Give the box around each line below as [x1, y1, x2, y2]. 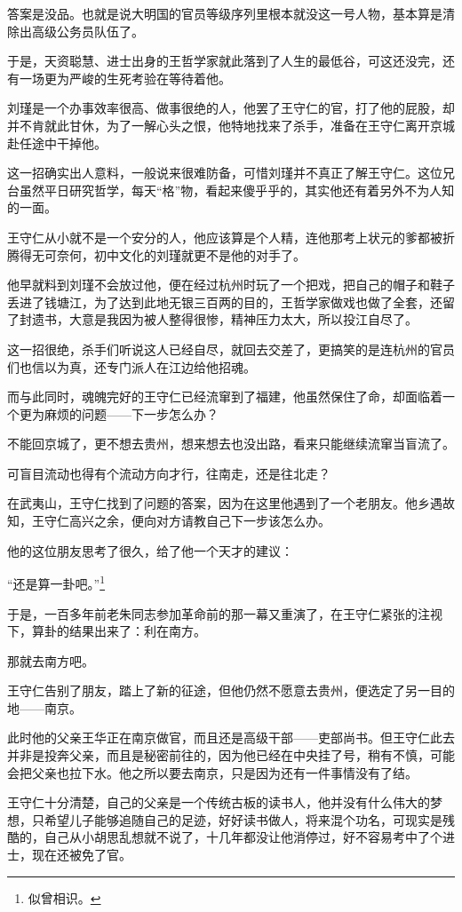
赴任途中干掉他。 [7, 133, 107, 152]
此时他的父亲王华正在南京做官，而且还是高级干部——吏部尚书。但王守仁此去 [7, 728, 455, 747]
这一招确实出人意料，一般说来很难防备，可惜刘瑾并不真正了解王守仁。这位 [7, 163, 442, 182]
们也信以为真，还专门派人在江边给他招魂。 [7, 357, 256, 376]
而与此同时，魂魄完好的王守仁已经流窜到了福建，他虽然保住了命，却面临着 [7, 387, 442, 406]
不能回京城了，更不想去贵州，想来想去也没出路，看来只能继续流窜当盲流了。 [7, 434, 455, 453]
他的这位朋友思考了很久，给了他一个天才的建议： [7, 541, 293, 559]
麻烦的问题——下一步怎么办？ [44, 404, 219, 423]
